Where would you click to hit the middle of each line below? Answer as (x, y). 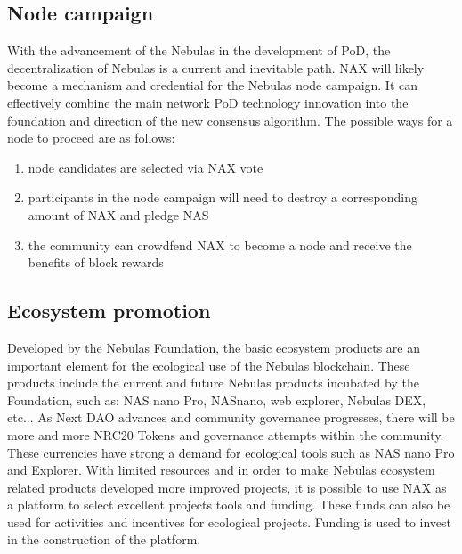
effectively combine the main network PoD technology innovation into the (208, 102)
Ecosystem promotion (109, 310)
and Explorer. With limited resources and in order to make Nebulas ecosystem (221, 470)
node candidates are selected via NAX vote (146, 167)
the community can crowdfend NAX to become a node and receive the (220, 244)
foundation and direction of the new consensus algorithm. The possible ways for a (230, 120)
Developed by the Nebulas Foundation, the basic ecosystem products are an (214, 347)
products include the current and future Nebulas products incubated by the (213, 383)
